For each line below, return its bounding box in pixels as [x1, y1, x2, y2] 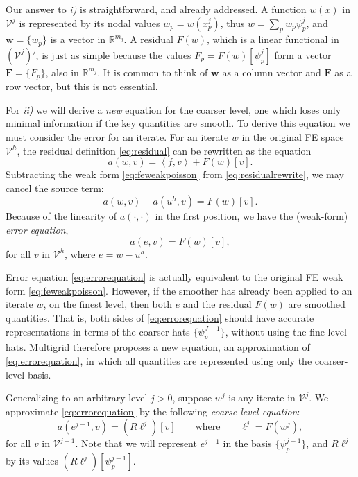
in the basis [223, 436, 272, 451]
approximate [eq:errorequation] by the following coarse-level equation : [6, 404, 300, 418]
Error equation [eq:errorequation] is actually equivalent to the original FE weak [6, 270, 343, 284]
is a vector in [50, 32, 106, 46]
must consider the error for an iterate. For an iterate [6, 130, 229, 144]
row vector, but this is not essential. [6, 79, 158, 94]
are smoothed [288, 297, 346, 311]
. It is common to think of [97, 64, 208, 79]
